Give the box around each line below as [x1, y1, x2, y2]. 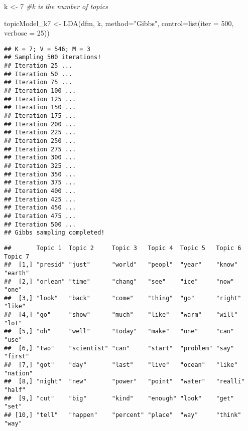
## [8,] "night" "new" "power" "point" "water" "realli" [4, 378, 245, 385]
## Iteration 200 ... [4, 120, 76, 128]
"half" [4, 386, 26, 394]
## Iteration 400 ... [4, 187, 76, 194]
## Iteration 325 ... [4, 162, 76, 169]
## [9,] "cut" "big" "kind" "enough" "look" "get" [4, 394, 234, 402]
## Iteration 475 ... [4, 212, 76, 220]
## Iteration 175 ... [4, 112, 76, 120]
